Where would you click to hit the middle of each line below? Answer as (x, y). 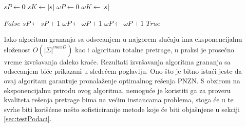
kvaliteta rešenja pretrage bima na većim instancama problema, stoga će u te (119, 100)
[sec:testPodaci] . (28, 119)
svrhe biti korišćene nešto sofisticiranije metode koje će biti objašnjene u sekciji (122, 109)
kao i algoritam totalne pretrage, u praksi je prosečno (155, 49)
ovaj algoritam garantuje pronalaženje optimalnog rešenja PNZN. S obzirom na (122, 80)
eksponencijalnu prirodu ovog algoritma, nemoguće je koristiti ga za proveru (117, 90)
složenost (17, 49)
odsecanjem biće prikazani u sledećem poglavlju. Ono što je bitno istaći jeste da (123, 71)
